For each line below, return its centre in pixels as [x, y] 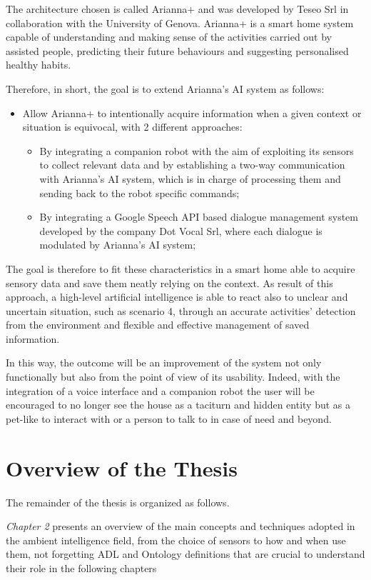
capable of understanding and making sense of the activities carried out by [169, 37]
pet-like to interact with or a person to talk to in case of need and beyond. [169, 418]
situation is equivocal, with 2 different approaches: [132, 127]
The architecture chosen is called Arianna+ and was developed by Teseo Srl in [177, 9]
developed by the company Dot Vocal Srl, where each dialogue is [181, 230]
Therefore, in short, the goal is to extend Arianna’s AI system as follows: [165, 88]
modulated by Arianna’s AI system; [118, 245]
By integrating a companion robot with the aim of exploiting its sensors [197, 150]
